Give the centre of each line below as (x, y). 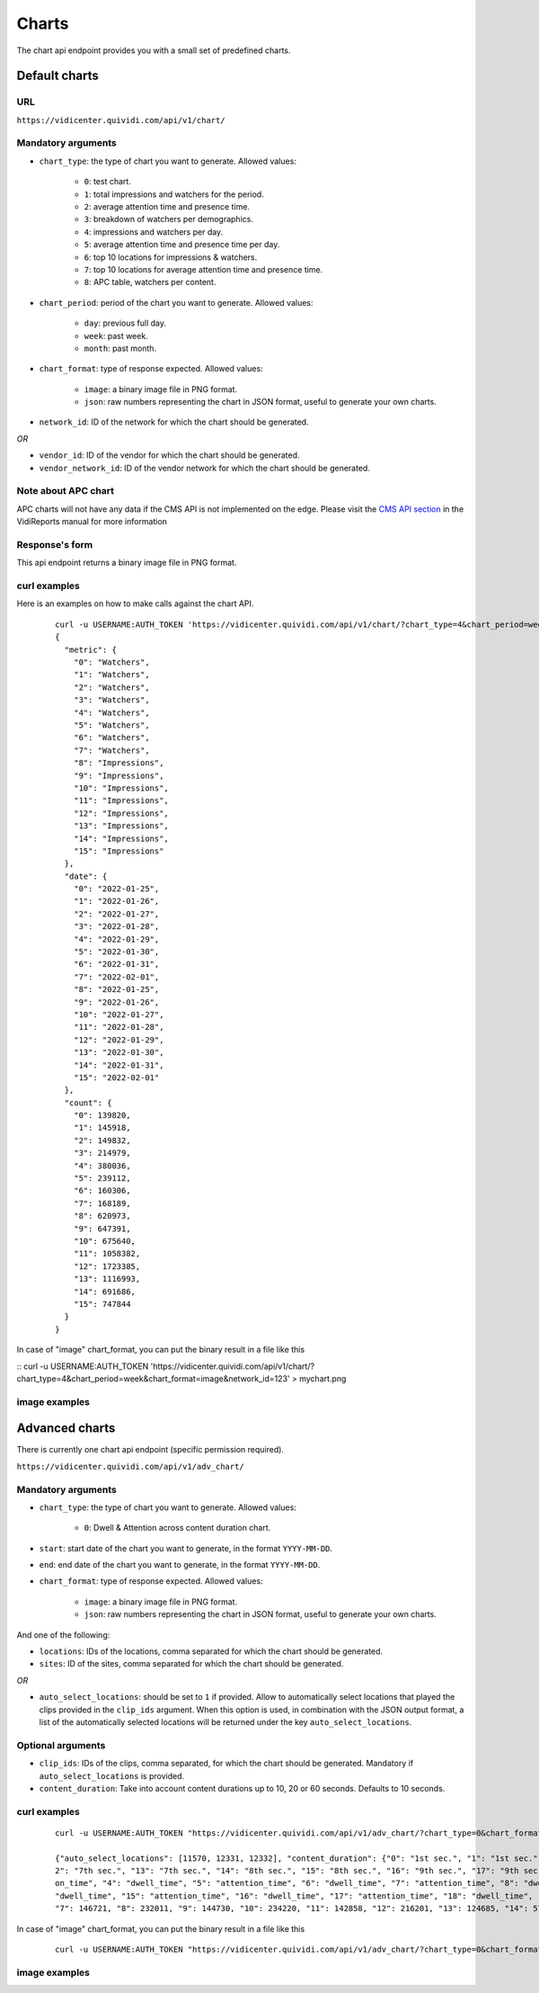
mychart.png (323, 1378)
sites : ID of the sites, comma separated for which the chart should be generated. (191, 1664)
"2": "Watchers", (111, 687)
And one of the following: (63, 1635)
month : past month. (120, 348)
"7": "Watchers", (111, 750)
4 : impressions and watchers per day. (154, 232)
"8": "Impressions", (119, 763)
